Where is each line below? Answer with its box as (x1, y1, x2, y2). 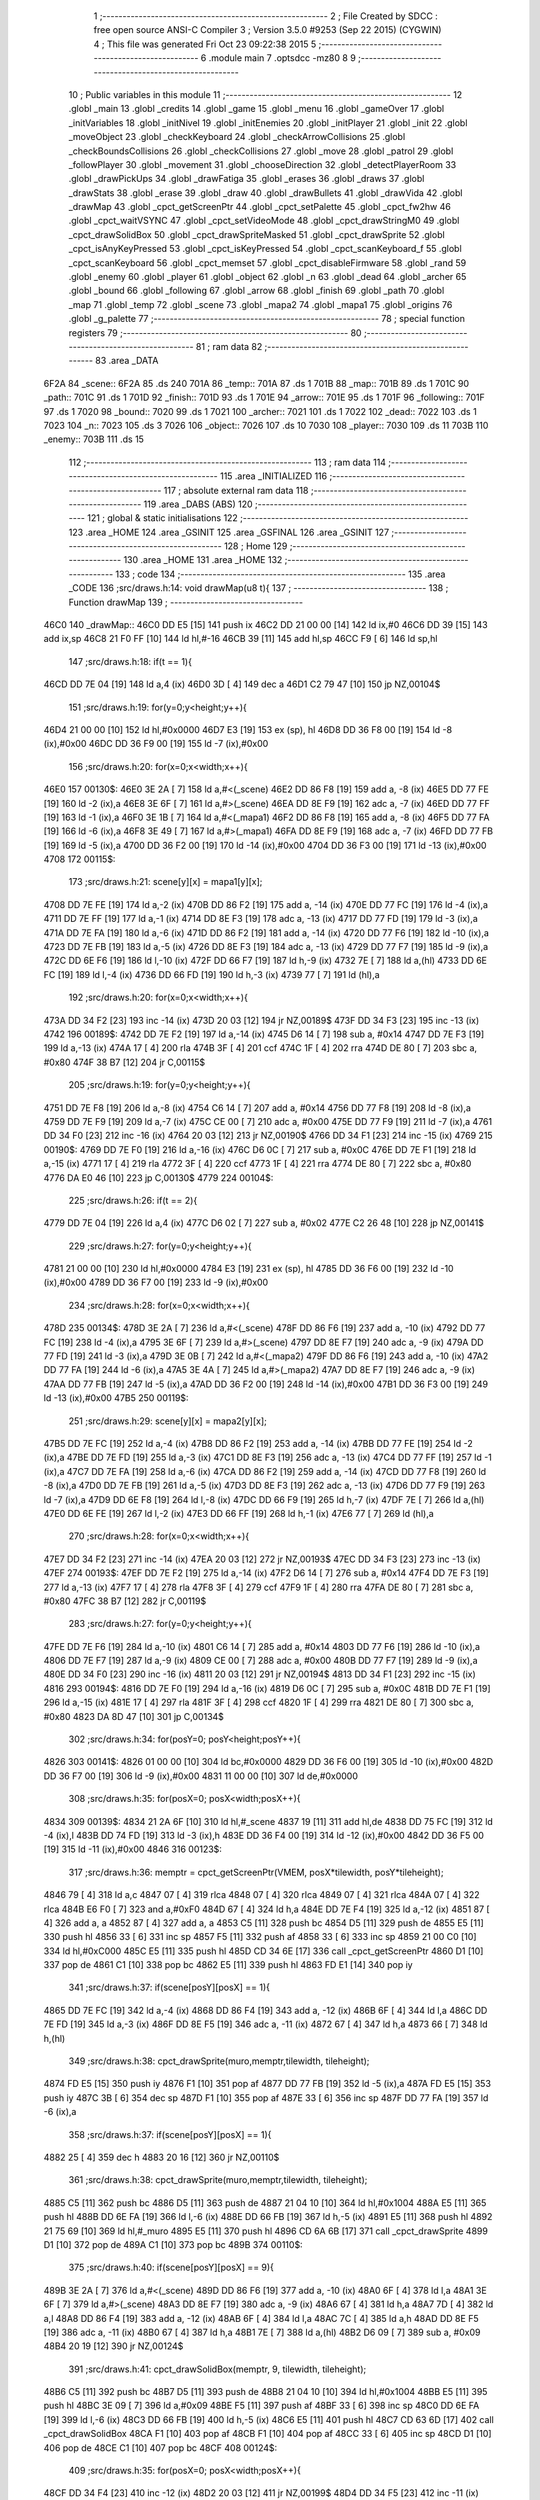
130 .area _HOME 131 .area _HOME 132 (123, 554, 283, 566)
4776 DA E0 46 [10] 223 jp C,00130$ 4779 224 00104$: (43, 1171, 274, 1184)
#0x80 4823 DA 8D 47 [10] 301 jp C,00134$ (43, 1710, 225, 1722)
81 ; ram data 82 (195, 340, 263, 352)
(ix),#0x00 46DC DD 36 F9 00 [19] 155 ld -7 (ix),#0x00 (43, 738, 269, 750)
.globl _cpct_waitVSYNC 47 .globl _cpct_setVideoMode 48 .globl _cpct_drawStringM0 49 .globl (68, 215, 460, 227)
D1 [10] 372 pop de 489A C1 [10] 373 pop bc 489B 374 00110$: (43, 2238, 304, 2250)
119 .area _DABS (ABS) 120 (143, 498, 254, 510)
